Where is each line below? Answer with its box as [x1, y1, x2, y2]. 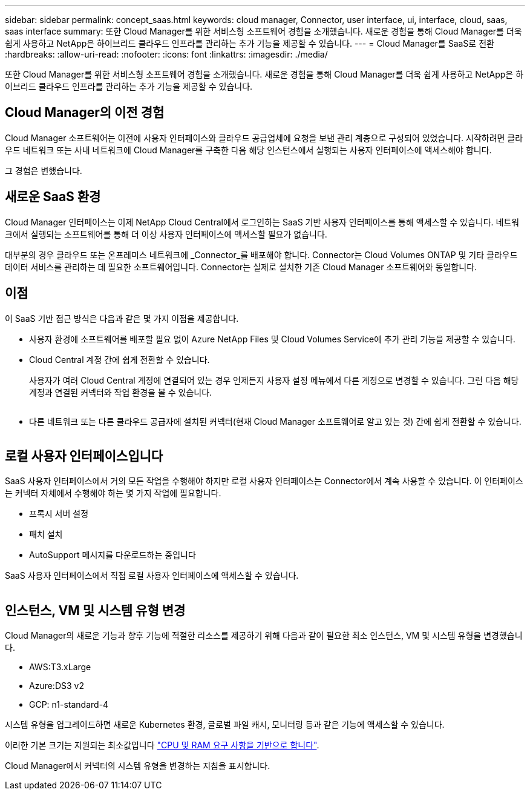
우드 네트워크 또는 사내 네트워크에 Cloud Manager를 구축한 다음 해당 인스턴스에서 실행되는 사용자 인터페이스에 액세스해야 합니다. [5, 144, 492, 155]
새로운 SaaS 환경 [5, 189, 101, 205]
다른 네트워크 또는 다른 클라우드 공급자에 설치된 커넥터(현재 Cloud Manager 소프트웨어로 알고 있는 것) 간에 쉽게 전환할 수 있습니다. [29, 416, 522, 427]
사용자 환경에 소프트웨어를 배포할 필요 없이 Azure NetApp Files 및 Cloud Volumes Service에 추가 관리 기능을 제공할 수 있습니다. [29, 333, 515, 344]
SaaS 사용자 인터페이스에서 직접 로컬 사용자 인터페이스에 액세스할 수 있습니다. [5, 570, 299, 581]
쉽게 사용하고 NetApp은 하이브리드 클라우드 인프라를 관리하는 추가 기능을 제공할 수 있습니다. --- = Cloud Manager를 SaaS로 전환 [5, 38, 494, 48]
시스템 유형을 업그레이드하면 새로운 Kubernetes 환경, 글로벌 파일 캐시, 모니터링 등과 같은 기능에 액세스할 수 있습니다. [5, 719, 445, 730]
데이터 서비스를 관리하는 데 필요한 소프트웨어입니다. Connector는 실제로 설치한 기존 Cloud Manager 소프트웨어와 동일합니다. [5, 261, 477, 272]
